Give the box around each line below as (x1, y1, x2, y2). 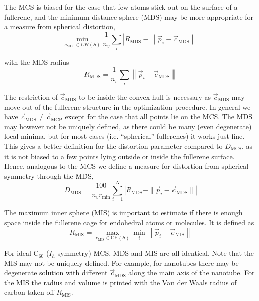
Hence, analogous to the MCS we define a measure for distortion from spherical (4, 161, 249, 171)
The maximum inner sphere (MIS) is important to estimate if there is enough (4, 207, 243, 218)
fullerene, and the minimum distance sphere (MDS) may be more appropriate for (4, 11, 254, 22)
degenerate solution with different (4, 267, 108, 278)
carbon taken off (4, 287, 54, 297)
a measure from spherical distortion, (4, 21, 115, 32)
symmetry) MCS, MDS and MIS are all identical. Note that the (57, 248, 254, 258)
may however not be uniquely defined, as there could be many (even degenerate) (4, 121, 252, 131)
